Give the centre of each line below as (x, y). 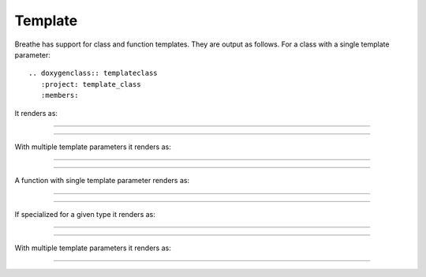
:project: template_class (91, 84)
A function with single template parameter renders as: (102, 181)
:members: (60, 95)
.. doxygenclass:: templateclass (93, 73)
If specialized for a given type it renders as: (85, 214)
